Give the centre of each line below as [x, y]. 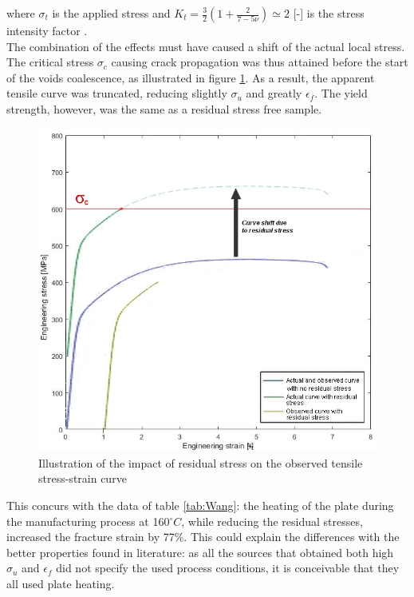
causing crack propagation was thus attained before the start [260, 62]
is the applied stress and [111, 13]
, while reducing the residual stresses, [272, 521]
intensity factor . [47, 30]
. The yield [341, 93]
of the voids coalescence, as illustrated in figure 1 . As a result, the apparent [191, 77]
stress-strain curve [83, 478]
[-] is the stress [329, 13]
